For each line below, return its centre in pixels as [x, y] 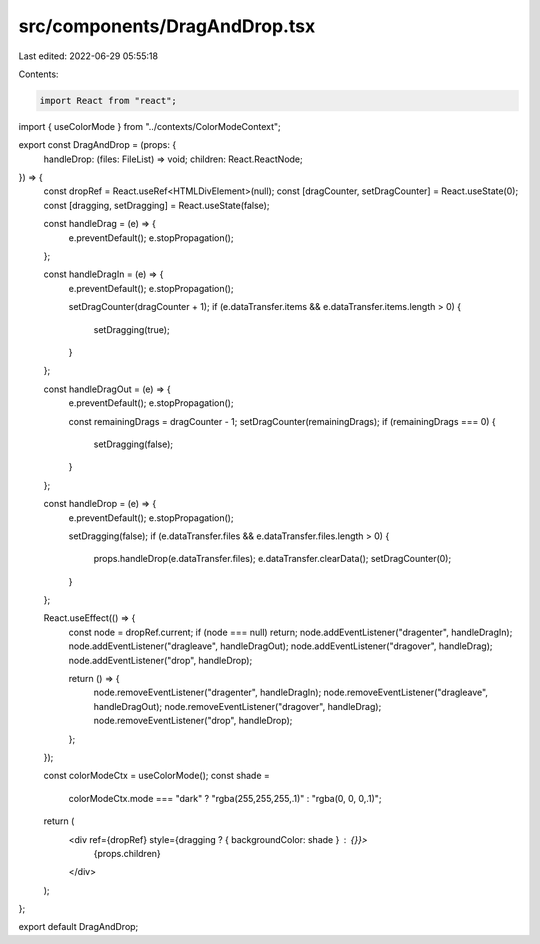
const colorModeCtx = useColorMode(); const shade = [156, 776]
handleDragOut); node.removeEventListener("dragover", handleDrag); [237, 706]
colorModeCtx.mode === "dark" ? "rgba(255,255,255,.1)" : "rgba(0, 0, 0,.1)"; [225, 798]
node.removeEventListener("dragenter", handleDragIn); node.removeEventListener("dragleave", [291, 692]
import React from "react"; [108, 100]
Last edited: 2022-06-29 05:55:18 [88, 56]
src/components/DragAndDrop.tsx [167, 26]
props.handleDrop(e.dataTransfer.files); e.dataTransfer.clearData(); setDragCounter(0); [272, 559]
